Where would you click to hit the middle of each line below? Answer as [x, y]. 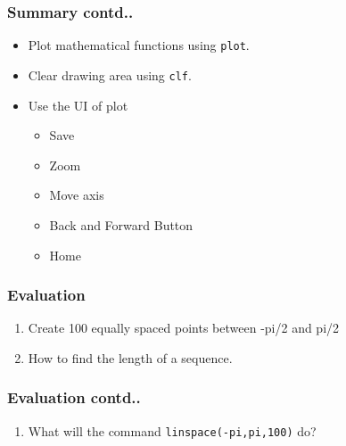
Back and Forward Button [121, 224]
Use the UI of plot [78, 105]
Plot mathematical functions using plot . [139, 45]
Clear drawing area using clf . [110, 74]
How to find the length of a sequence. [130, 357]
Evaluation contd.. [74, 397]
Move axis [77, 195]
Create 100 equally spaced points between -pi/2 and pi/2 [184, 328]
